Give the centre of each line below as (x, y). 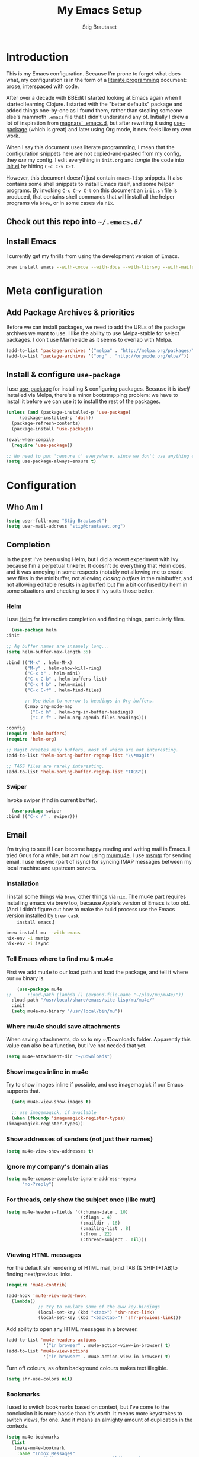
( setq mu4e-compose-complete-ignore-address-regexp (71, 1179)
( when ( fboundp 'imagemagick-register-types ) (69, 1118)
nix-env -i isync (28, 944)
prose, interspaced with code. (43, 86)
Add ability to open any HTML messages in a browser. (72, 1329)
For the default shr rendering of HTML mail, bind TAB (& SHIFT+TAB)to (92, 1268)
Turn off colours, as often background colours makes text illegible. (87, 1368)
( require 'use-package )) (42, 445)
